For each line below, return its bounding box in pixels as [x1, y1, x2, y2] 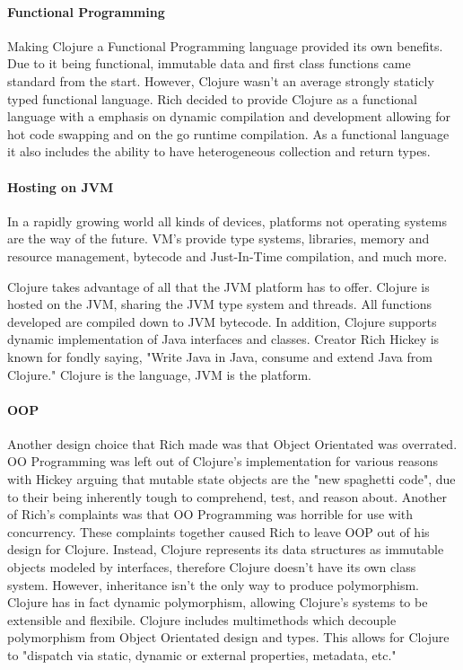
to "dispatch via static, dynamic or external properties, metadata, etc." [7, 646, 397, 665]
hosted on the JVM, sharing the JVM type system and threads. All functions [7, 295, 432, 313]
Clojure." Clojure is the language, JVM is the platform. [7, 365, 312, 383]
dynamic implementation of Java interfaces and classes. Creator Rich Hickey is [7, 330, 440, 348]
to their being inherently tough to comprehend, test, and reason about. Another [7, 487, 448, 506]
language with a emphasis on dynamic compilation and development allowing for [7, 107, 451, 126]
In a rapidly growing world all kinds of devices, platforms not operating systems [7, 211, 447, 230]
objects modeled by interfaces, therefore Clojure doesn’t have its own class [7, 558, 416, 577]
